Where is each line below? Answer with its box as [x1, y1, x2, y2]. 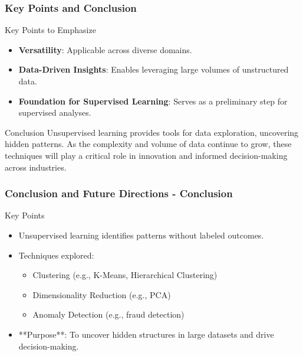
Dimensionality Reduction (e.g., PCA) [32, 288, 171, 301]
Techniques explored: [18, 249, 94, 261]
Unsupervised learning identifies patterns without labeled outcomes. [18, 228, 264, 241]
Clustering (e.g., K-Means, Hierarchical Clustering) [32, 269, 218, 281]
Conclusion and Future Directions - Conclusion [5, 186, 233, 201]
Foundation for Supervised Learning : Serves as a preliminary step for [18, 94, 288, 107]
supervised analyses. [18, 106, 91, 119]
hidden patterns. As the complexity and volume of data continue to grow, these [5, 138, 292, 150]
